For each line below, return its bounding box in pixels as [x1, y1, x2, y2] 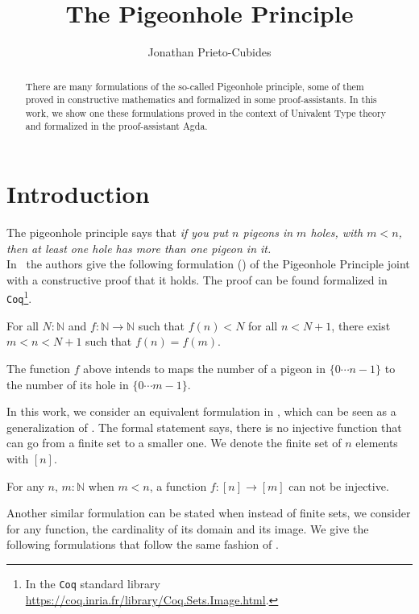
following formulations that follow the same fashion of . [6, 536, 279, 553]
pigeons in [243, 224, 293, 241]
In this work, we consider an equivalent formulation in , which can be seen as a [6, 403, 396, 420]
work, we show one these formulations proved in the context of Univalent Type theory [25, 106, 386, 119]
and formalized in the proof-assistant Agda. [25, 119, 208, 133]
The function [6, 359, 70, 376]
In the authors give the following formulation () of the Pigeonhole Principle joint [6, 255, 410, 272]
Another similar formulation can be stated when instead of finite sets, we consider [6, 504, 411, 521]
